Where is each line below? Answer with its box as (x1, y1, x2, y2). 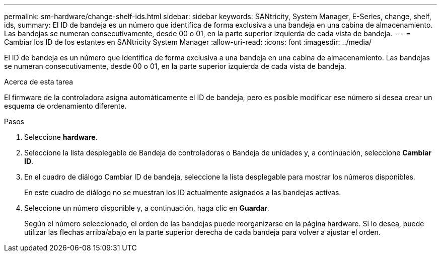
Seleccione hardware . (24, 133, 98, 141)
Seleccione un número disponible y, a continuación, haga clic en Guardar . (24, 204, 269, 212)
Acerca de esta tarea (4, 77, 73, 86)
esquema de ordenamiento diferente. (4, 102, 127, 110)
